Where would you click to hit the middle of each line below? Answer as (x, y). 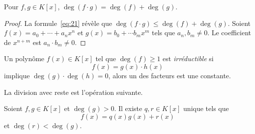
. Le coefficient (229, 33)
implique (17, 75)
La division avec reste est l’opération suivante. (73, 92)
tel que (106, 58)
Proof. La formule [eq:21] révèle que (58, 23)
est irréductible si (188, 58)
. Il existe (128, 108)
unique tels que (206, 108)
